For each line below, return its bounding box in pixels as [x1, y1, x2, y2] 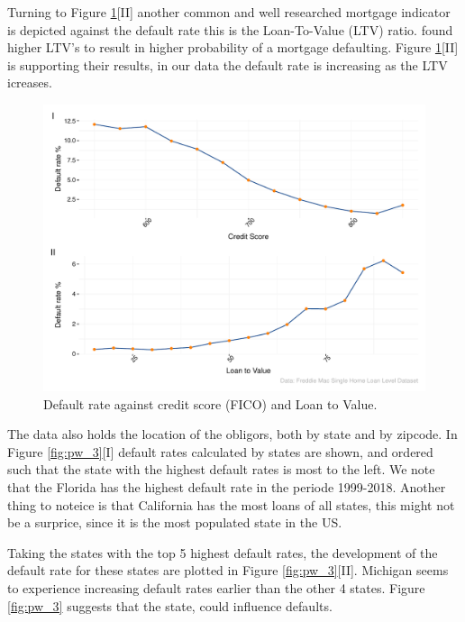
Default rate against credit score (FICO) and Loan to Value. [43, 394, 378, 413]
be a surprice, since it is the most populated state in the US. [7, 513, 342, 532]
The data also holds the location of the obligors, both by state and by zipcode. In [7, 425, 458, 444]
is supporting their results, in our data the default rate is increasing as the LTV [7, 55, 448, 74]
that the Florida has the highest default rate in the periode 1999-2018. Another [7, 477, 446, 496]
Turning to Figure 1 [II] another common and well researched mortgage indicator [7, 3, 451, 21]
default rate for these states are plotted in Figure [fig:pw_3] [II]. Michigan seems [7, 561, 449, 580]
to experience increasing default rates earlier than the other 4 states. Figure [7, 578, 425, 597]
